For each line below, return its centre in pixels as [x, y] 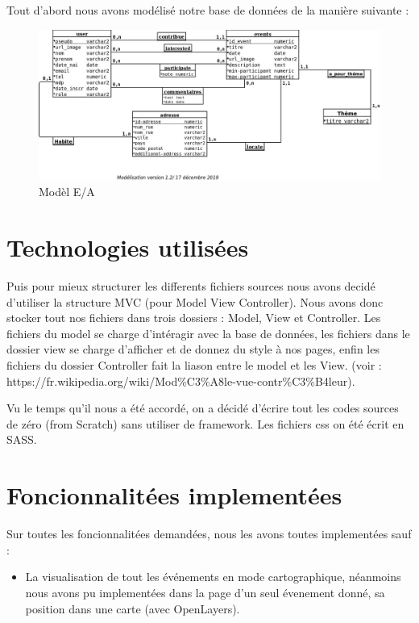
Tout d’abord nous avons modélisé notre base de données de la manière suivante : [208, 10]
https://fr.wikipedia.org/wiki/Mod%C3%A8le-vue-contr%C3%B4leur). [181, 380]
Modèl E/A [67, 192]
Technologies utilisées [128, 247]
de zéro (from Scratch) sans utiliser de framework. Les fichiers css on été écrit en [205, 423]
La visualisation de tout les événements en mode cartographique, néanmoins [213, 577]
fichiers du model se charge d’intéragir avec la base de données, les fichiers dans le [208, 333]
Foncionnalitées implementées [174, 495]
